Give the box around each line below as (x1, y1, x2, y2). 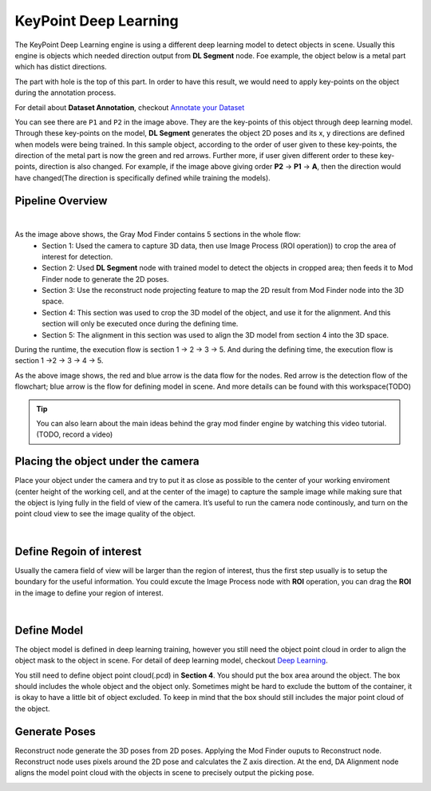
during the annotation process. (14, 88, 117, 97)
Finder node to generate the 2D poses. (42, 274, 169, 283)
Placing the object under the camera (14, 455, 200, 469)
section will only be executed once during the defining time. (42, 319, 239, 329)
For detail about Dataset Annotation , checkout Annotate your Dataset (14, 102, 245, 112)
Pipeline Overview (14, 194, 108, 208)
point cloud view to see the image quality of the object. (14, 509, 196, 519)
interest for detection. (42, 251, 113, 261)
